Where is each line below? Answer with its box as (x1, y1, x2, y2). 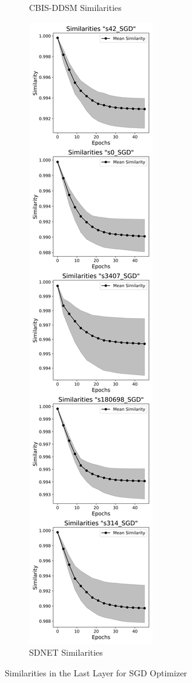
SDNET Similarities (29, 646, 103, 659)
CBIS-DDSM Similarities (29, 1, 122, 13)
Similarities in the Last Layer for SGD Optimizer (5, 666, 187, 679)
